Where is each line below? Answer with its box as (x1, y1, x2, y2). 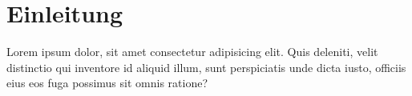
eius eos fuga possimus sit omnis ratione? (6, 74, 208, 91)
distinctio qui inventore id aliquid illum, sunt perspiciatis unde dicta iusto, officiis (6, 58, 406, 75)
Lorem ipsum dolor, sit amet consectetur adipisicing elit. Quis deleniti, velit (6, 43, 378, 60)
